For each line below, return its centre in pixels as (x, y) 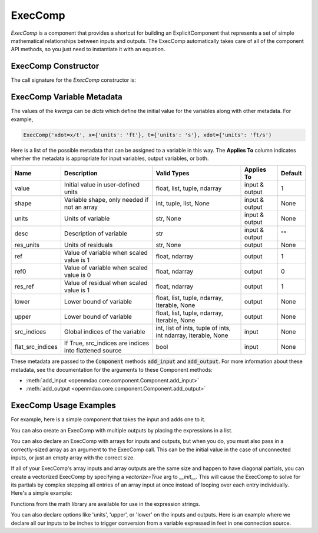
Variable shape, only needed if (106, 200)
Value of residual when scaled (106, 283)
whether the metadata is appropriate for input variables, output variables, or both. (110, 158)
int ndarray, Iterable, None (192, 335)
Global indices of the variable (105, 332)
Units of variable (87, 219)
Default (291, 174)
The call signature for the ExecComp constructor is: (74, 80)
